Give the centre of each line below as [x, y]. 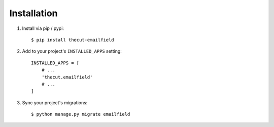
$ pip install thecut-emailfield [73, 40]
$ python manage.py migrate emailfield [81, 114]
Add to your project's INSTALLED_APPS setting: [72, 51]
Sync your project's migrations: [55, 102]
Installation [33, 13]
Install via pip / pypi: [43, 28]
